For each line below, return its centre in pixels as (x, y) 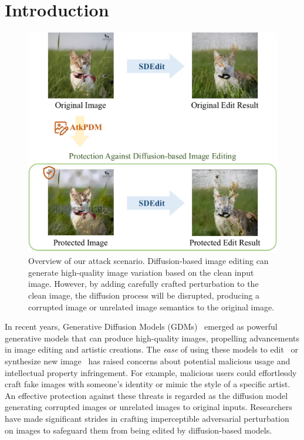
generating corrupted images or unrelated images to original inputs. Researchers (148, 407)
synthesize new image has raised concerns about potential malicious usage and (148, 361)
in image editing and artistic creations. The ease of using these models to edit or (151, 349)
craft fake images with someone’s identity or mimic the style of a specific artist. (148, 384)
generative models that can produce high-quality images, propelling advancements (152, 338)
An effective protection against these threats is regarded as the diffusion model (146, 395)
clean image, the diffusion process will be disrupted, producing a (144, 295)
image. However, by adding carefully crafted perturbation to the (143, 284)
